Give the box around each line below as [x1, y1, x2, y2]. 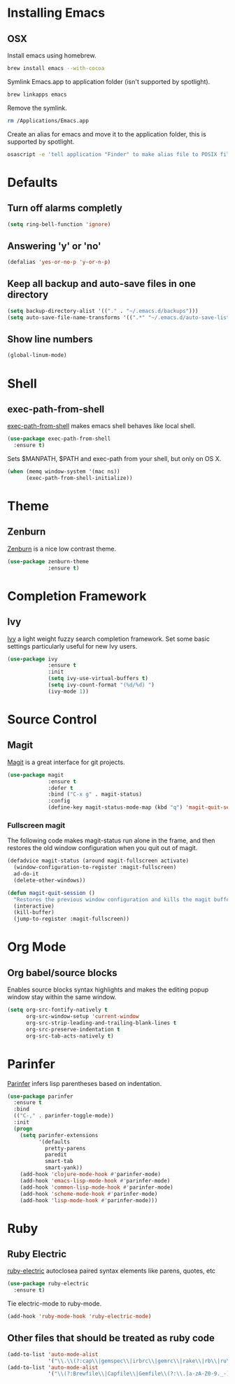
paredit [44, 1151, 68, 1159]
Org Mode [7, 939, 66, 955]
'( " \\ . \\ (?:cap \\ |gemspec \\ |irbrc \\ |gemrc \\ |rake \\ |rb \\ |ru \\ [48, 1357, 233, 1364]
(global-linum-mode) [7, 352, 68, 359]
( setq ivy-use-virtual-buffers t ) [48, 675, 149, 682]
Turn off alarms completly [7, 202, 122, 214]
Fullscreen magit [7, 820, 65, 830]
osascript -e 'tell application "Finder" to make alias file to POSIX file [7, 150, 233, 158]
